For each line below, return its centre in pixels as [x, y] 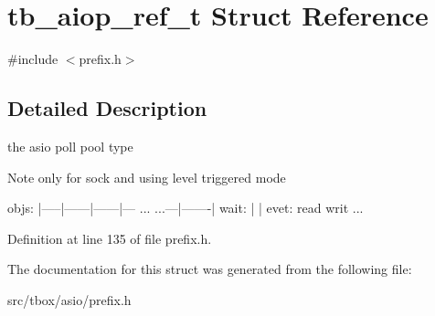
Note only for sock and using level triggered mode [147, 177]
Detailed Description [107, 108]
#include [33, 59]
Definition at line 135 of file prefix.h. [110, 238]
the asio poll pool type [70, 146]
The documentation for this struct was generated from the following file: [210, 269]
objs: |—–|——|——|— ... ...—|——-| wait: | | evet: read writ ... [186, 208]
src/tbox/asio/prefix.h [69, 299]
